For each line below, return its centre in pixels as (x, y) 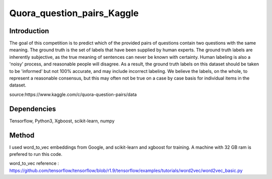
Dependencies (33, 109)
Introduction (29, 31)
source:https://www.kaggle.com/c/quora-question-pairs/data (73, 94)
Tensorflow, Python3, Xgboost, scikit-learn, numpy (62, 121)
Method (22, 135)
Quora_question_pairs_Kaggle (74, 13)
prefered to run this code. (36, 154)
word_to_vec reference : (34, 163)
